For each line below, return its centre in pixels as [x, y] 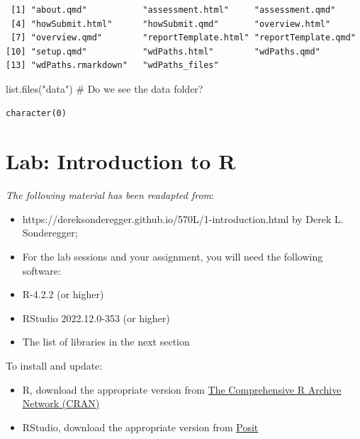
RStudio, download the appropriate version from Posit [140, 427]
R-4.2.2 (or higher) [63, 294]
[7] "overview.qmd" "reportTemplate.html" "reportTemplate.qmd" [183, 38]
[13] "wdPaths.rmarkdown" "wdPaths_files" [112, 65]
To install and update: [54, 366]
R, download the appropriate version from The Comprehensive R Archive [182, 389]
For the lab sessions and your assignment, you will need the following [173, 257]
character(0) [36, 113]
